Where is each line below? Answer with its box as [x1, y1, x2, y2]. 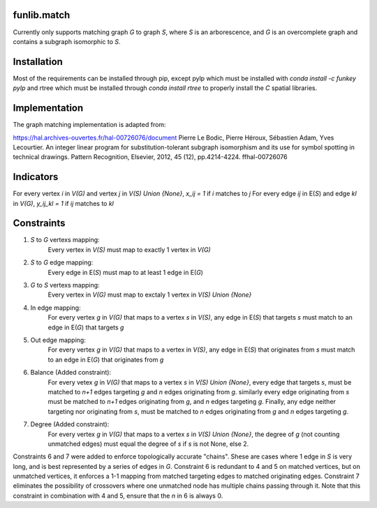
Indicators [13, 171, 59, 183]
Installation [13, 56, 63, 68]
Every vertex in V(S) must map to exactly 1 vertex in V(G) [47, 245, 211, 254]
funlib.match [13, 9, 71, 21]
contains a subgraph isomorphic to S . [13, 37, 121, 45]
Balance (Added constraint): [30, 368, 112, 377]
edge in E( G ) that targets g [47, 323, 124, 331]
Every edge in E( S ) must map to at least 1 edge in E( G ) [47, 268, 204, 276]
